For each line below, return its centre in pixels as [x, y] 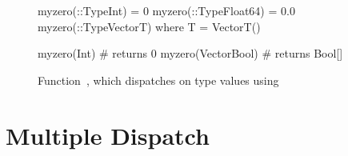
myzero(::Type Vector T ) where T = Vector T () [149, 26]
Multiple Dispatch [108, 135]
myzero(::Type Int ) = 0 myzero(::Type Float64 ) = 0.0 [166, 10]
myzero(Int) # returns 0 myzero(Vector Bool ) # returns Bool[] [190, 53]
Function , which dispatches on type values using [158, 80]
